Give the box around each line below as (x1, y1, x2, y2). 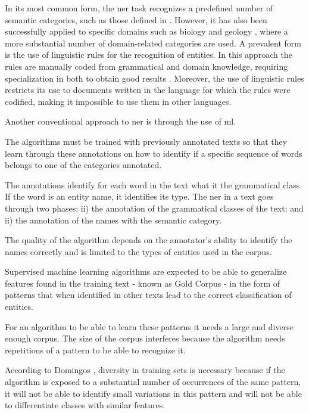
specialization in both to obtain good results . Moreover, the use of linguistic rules (5, 72, 304, 84)
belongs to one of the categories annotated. (5, 159, 162, 171)
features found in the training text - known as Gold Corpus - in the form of (5, 277, 280, 289)
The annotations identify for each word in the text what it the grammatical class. (5, 178, 302, 191)
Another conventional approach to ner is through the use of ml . (5, 115, 236, 128)
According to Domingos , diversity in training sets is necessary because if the (5, 364, 285, 376)
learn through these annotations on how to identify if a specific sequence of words (5, 147, 302, 159)
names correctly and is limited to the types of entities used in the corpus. (5, 245, 272, 257)
